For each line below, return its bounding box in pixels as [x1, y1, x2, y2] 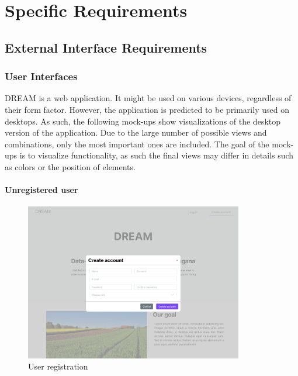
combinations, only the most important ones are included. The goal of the [5, 137, 269, 150]
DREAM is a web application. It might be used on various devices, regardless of [5, 92, 292, 104]
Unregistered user [5, 184, 78, 196]
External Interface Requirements [5, 38, 207, 56]
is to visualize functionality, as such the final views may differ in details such [19, 149, 294, 161]
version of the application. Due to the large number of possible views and [5, 126, 267, 139]
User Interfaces [5, 69, 78, 84]
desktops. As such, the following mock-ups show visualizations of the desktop [5, 115, 281, 127]
